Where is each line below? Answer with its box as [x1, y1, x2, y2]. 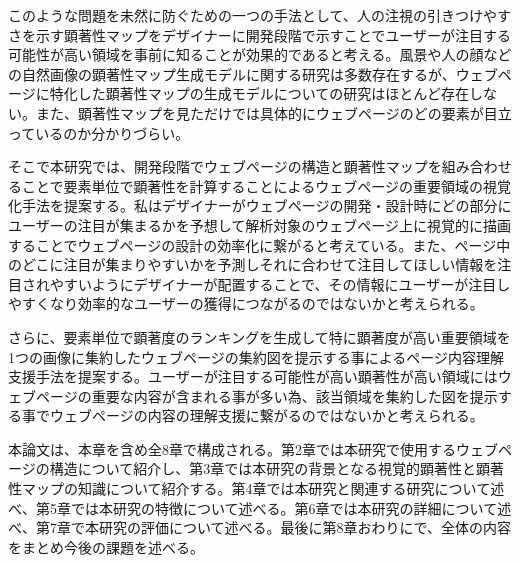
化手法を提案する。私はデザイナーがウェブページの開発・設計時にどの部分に [8, 195, 512, 216]
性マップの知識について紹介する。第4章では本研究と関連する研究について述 [8, 478, 505, 499]
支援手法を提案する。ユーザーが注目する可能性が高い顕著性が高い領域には [8, 366, 498, 387]
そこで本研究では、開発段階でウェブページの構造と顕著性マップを [8, 156, 442, 177]
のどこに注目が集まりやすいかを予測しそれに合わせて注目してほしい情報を [8, 254, 498, 275]
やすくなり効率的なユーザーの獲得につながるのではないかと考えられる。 [8, 293, 484, 314]
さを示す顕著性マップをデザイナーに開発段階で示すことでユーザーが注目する [8, 24, 512, 45]
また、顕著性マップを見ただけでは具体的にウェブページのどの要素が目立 [35, 102, 512, 123]
